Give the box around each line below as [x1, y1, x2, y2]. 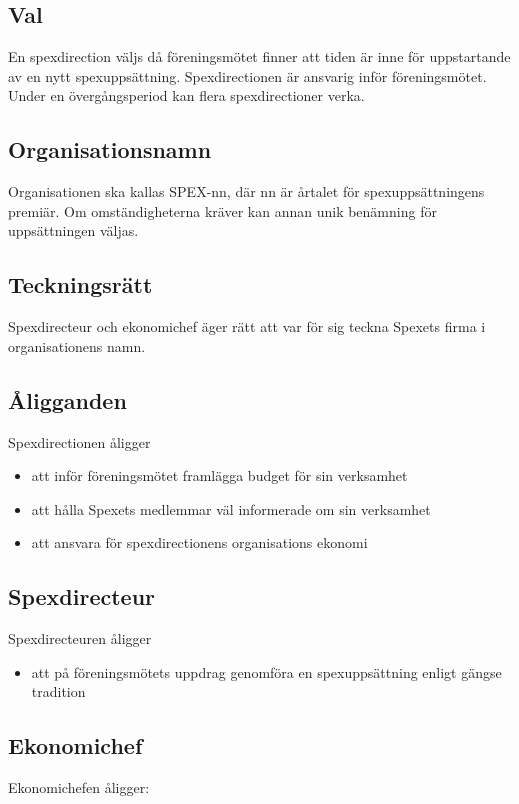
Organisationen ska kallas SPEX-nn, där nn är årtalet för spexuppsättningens [8, 181, 485, 202]
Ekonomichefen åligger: [8, 777, 150, 798]
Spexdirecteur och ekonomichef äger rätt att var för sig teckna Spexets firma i [8, 316, 486, 337]
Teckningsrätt [8, 269, 153, 300]
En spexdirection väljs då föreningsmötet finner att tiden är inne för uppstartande [8, 46, 511, 67]
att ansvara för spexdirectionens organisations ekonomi [31, 532, 368, 553]
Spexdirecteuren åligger [8, 628, 152, 649]
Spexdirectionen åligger [8, 431, 151, 452]
